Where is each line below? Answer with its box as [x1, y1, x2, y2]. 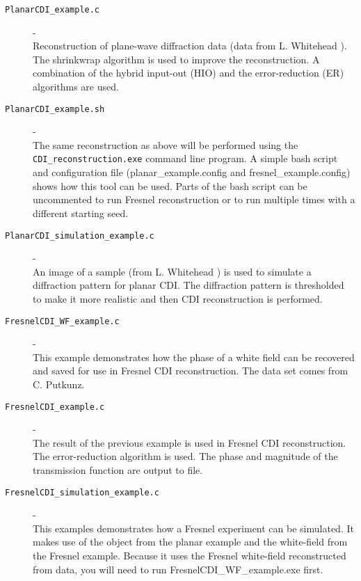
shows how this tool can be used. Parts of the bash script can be [33, 178, 307, 193]
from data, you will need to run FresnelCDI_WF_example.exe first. [33, 562, 323, 576]
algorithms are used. [33, 79, 119, 94]
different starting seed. [33, 205, 129, 220]
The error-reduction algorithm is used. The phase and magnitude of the [33, 449, 338, 463]
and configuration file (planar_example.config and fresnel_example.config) [33, 165, 351, 180]
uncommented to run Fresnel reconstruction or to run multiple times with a [33, 192, 355, 207]
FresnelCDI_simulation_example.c [5, 487, 159, 498]
